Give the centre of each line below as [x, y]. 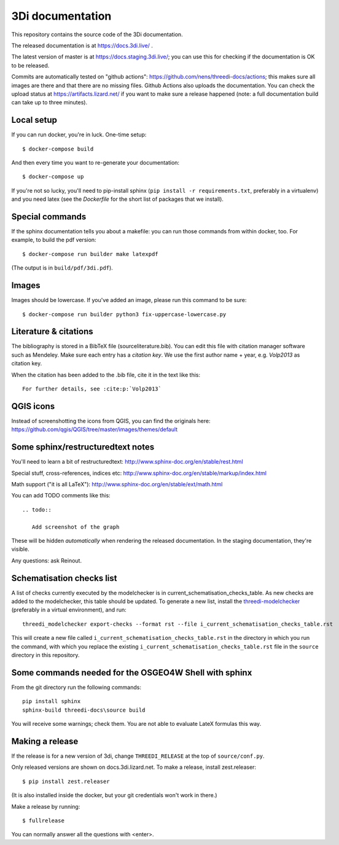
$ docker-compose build [58, 149]
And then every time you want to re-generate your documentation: [95, 162]
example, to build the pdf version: [54, 240]
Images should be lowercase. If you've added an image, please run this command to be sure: [129, 300]
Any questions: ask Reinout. [47, 560]
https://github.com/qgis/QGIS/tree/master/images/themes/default [95, 429]
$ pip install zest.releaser [66, 781]
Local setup [34, 120]
